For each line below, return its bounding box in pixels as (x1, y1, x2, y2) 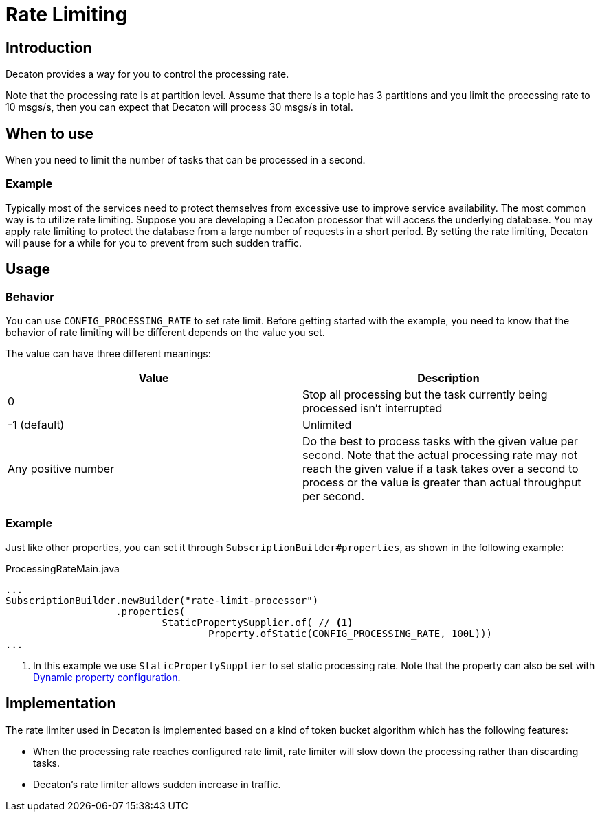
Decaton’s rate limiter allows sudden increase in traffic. (33, 778, 281, 790)
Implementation (5, 695, 116, 713)
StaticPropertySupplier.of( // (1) (162, 616, 353, 628)
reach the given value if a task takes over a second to (302, 461, 579, 475)
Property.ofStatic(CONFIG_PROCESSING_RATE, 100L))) (208, 627, 493, 639)
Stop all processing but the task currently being (302, 387, 548, 401)
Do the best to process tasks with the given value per (302, 434, 578, 448)
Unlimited (302, 417, 352, 432)
